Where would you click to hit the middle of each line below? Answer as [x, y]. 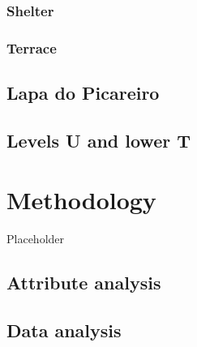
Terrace [32, 47]
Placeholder [36, 239]
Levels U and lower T [99, 140]
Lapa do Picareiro [83, 93]
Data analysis [64, 330]
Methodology [81, 200]
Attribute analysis [84, 283]
